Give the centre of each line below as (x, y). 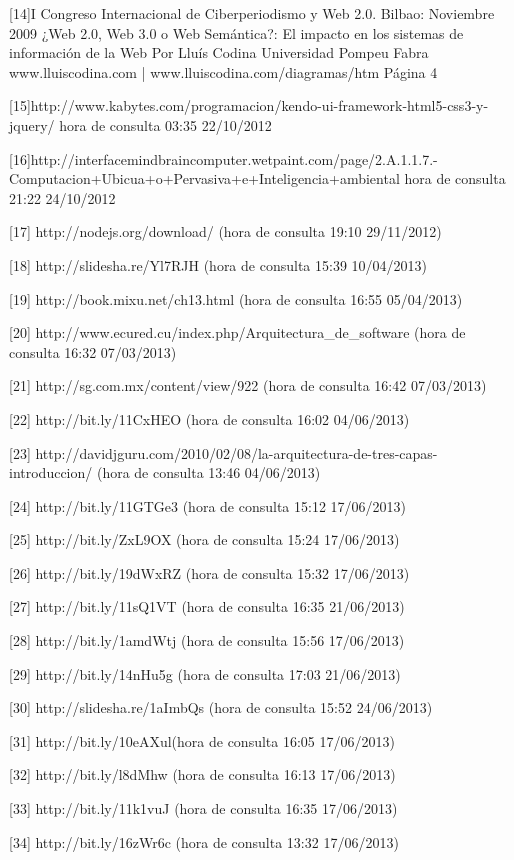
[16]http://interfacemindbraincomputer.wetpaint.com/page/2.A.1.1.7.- (223, 158)
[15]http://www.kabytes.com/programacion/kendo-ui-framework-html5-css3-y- (249, 105)
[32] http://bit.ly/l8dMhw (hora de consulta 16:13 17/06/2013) (202, 774)
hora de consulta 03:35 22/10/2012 (165, 124)
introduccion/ (51, 472)
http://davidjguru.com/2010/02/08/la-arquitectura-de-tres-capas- (236, 452)
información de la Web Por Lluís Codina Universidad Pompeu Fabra (219, 52)
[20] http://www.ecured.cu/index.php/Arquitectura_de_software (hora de (237, 332)
